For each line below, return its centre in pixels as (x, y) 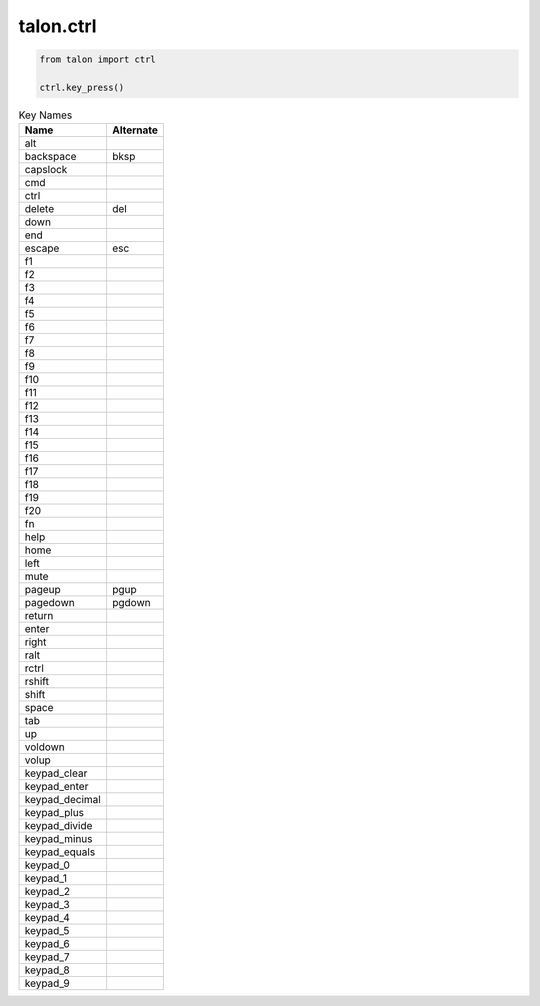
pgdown (131, 603)
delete (39, 209)
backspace (50, 157)
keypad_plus (54, 813)
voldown (44, 747)
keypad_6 (47, 944)
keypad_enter (56, 787)
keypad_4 (47, 918)
